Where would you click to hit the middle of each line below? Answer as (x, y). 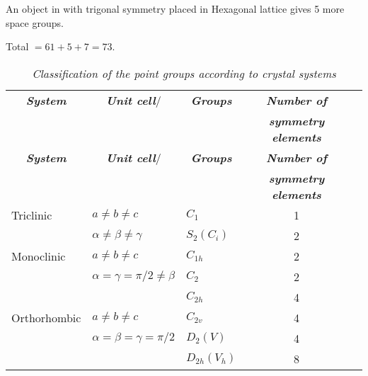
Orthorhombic (46, 317)
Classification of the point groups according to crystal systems (184, 73)
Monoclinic (39, 256)
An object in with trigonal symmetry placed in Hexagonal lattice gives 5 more (175, 8)
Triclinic (32, 215)
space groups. (35, 22)
